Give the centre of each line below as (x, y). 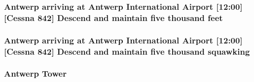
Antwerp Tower (35, 73)
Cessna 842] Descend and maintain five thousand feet (115, 17)
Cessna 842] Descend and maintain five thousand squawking (128, 51)
